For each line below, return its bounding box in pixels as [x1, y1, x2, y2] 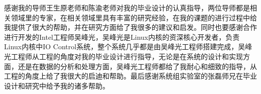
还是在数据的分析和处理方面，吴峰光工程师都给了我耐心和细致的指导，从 [18, 61, 257, 71]
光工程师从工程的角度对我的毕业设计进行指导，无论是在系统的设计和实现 [4, 51, 243, 61]
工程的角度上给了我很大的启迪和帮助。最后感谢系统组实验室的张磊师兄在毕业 [4, 71, 257, 81]
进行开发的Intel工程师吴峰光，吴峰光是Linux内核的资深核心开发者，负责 [4, 31, 240, 42]
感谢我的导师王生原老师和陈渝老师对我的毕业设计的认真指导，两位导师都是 [4, 2, 250, 12]
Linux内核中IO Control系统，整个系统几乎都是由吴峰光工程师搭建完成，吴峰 [4, 41, 252, 52]
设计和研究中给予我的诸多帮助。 [4, 80, 109, 91]
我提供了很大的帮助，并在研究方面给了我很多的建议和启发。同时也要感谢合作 [4, 22, 257, 32]
